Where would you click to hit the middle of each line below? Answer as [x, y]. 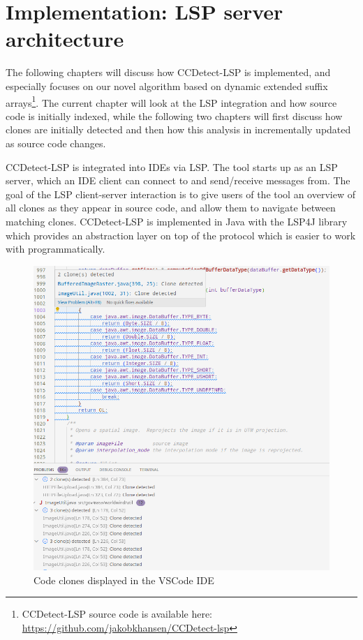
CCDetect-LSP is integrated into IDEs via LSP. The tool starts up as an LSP [172, 166]
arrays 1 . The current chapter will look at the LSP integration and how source [171, 101]
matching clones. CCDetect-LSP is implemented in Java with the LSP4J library [177, 221]
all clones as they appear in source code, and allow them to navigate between [171, 208]
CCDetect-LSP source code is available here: [117, 614]
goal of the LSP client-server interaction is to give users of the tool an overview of [180, 194]
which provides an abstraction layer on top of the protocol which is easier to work [181, 235]
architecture [65, 39]
